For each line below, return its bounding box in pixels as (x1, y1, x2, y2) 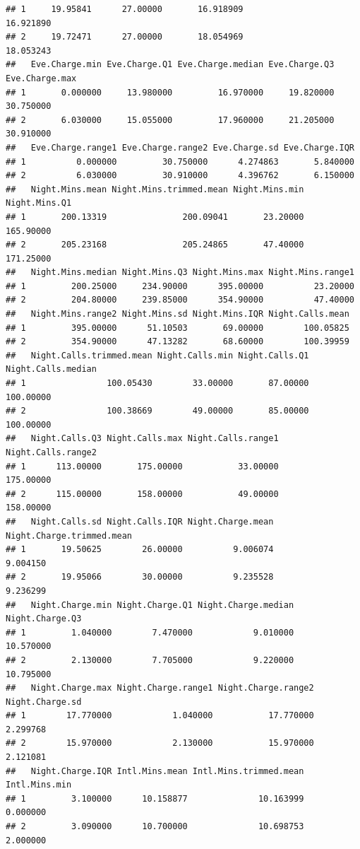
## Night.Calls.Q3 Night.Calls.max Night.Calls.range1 (6, 433, 279, 444)
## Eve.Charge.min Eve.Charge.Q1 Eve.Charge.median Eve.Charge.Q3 (6, 59, 335, 70)
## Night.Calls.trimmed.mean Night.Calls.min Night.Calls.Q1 (6, 350, 309, 361)
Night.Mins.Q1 (6, 198, 72, 209)
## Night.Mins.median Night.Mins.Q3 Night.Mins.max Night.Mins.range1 (6, 267, 354, 278)
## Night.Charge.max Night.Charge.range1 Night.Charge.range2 (6, 683, 314, 693)
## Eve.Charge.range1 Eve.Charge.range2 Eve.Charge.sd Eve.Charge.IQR (6, 142, 354, 153)
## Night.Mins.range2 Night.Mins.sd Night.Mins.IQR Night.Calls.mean (6, 309, 349, 320)
